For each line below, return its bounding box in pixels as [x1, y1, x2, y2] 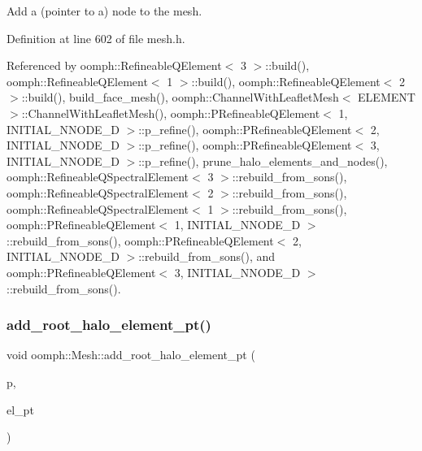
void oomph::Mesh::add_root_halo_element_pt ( [7, 346, 255, 363]
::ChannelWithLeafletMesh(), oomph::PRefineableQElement [21, 104, 320, 121]
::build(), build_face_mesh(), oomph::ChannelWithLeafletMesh [21, 89, 339, 106]
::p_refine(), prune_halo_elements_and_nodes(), [138, 152, 388, 169]
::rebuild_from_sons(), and [138, 248, 276, 265]
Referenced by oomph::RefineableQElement [7, 57, 222, 74]
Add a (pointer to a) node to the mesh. [7, 2, 202, 19]
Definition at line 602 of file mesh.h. [7, 29, 185, 46]
